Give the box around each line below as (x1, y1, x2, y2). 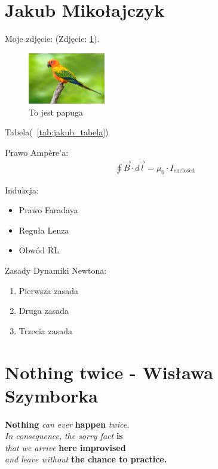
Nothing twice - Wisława (5, 359, 213, 384)
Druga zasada (19, 304, 69, 317)
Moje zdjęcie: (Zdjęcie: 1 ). (5, 32, 100, 45)
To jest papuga (29, 105, 84, 118)
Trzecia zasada (19, 324, 72, 337)
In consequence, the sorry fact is (5, 429, 123, 442)
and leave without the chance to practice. (5, 453, 167, 465)
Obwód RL (19, 244, 59, 256)
